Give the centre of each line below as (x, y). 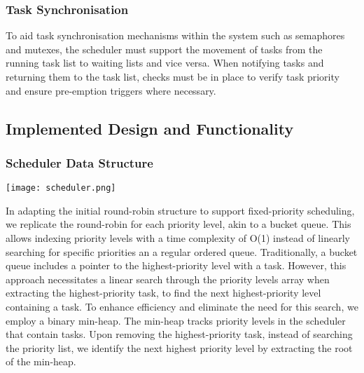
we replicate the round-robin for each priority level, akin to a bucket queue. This (178, 224)
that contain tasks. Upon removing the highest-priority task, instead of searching (179, 334)
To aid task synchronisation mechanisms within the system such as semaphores (175, 35)
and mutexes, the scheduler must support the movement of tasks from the (164, 49)
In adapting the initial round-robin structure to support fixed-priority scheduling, (180, 210)
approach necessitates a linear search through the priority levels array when (168, 279)
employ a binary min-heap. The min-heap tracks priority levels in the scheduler (176, 320)
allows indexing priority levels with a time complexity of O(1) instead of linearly (178, 238)
